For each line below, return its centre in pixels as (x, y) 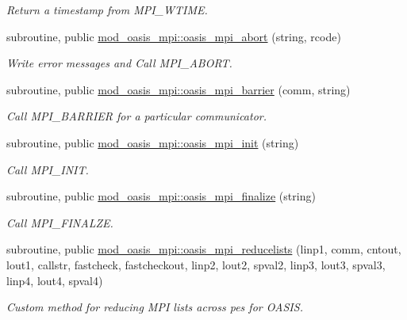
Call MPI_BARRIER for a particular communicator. (137, 116)
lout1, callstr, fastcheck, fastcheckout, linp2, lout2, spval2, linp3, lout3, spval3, (196, 264)
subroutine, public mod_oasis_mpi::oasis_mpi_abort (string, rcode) (174, 36)
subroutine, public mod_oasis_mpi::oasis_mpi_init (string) (153, 142)
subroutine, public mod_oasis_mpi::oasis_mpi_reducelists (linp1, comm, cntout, (204, 249)
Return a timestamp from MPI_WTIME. (107, 10)
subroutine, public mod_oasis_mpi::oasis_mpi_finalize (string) (161, 196)
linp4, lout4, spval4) (55, 280)
